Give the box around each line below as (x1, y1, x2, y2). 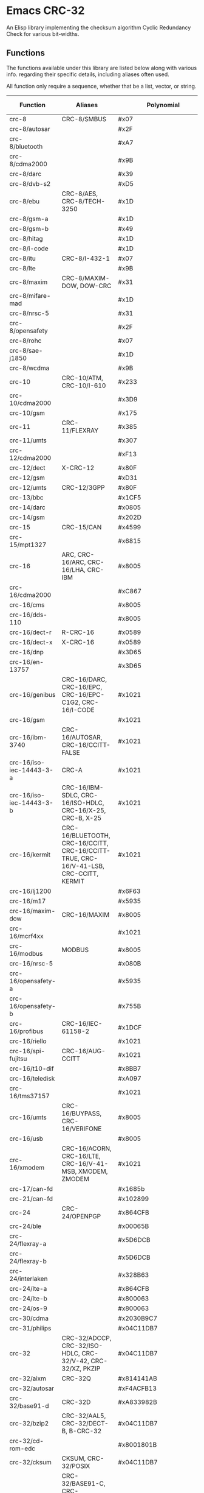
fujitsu (9, 1054, 27, 1063)
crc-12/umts (9, 483, 47, 492)
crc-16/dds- (9, 610, 47, 619)
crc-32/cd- (9, 1436, 44, 1445)
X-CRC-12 (61, 464, 95, 472)
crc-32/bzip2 (9, 1419, 49, 1427)
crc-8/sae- (9, 346, 43, 355)
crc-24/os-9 (9, 1304, 47, 1313)
